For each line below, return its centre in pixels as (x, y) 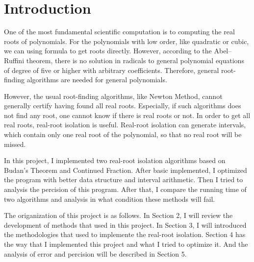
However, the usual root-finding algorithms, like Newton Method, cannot (113, 96)
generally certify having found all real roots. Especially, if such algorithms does (123, 106)
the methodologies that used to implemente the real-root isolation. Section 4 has (125, 234)
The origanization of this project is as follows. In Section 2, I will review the (118, 215)
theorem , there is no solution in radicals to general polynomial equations (135, 60)
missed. (15, 144)
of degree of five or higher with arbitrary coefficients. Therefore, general (112, 70)
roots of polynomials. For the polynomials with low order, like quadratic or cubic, (127, 41)
